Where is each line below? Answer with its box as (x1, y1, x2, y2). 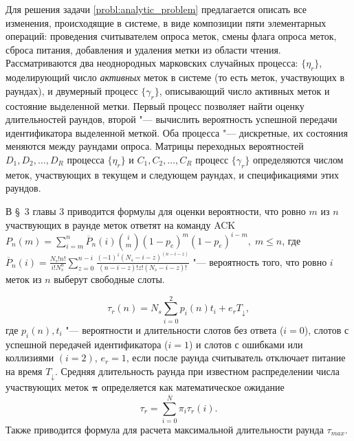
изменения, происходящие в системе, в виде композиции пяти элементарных (5, 15, 327, 30)
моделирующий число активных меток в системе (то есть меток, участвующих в (5, 70, 345, 84)
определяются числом (252, 152, 344, 166)
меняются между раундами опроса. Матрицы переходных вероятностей (5, 139, 304, 153)
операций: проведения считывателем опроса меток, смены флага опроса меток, (5, 29, 337, 43)
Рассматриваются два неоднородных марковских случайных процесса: (5, 56, 298, 70)
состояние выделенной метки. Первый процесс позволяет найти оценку (5, 98, 305, 113)
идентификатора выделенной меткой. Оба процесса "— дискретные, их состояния (5, 125, 348, 139)
